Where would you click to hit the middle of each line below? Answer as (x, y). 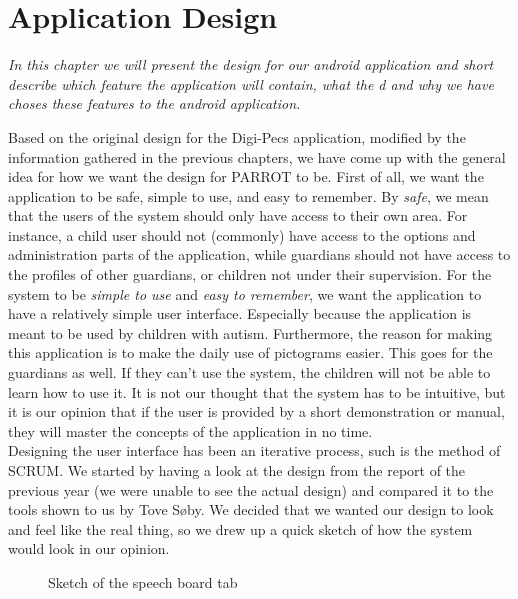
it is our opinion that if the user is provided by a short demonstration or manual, (256, 411)
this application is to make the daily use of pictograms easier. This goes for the (250, 352)
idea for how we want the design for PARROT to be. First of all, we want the (246, 176)
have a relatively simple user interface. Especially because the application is (240, 313)
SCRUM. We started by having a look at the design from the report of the (237, 470)
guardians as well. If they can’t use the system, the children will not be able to (249, 372)
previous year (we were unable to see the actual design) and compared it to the (251, 489)
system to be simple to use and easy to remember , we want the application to (245, 293)
